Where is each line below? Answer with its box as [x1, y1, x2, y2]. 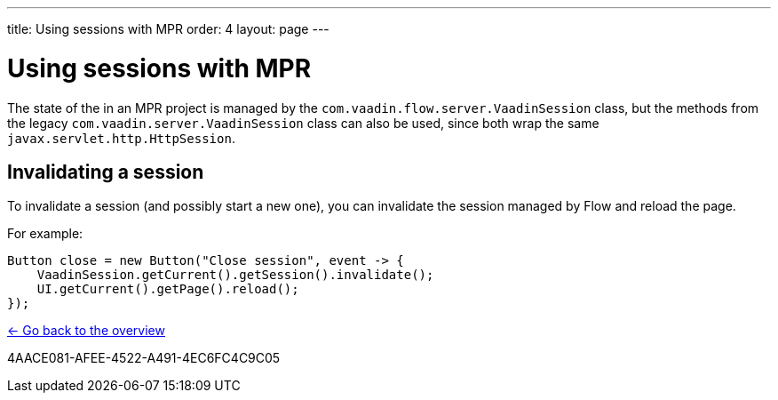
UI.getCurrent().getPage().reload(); [36, 282, 299, 297]
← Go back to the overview [7, 323, 165, 339]
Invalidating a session [7, 160, 204, 183]
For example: [7, 226, 83, 242]
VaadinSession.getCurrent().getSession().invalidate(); [36, 268, 434, 283]
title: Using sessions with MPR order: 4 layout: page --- [7, 21, 329, 36]
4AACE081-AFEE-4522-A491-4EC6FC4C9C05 [7, 350, 281, 366]
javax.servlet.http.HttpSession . [7, 130, 235, 146]
